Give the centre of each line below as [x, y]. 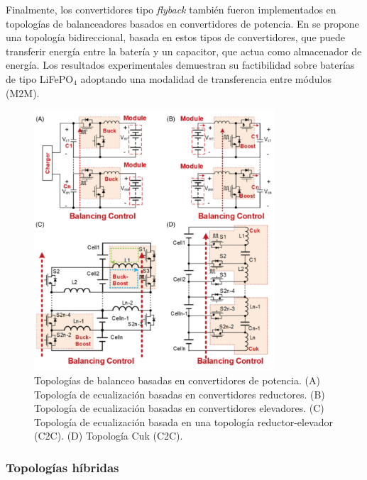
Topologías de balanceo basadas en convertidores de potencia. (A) [177, 380]
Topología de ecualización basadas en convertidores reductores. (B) [180, 394]
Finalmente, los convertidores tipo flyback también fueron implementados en [171, 9]
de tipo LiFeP [36, 78]
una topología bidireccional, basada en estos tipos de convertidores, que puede [176, 37]
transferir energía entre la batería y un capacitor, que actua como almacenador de [184, 51]
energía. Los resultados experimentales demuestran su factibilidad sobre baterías [180, 65]
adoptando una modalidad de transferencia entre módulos [206, 78]
